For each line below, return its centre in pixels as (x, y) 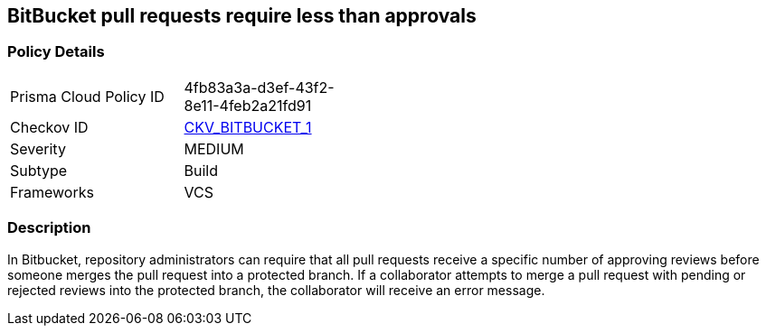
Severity (38, 148)
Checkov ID (49, 127)
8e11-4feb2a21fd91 (248, 105)
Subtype (39, 170)
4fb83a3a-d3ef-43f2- (259, 87)
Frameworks (52, 192)
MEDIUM (214, 148)
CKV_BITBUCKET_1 (248, 127)
